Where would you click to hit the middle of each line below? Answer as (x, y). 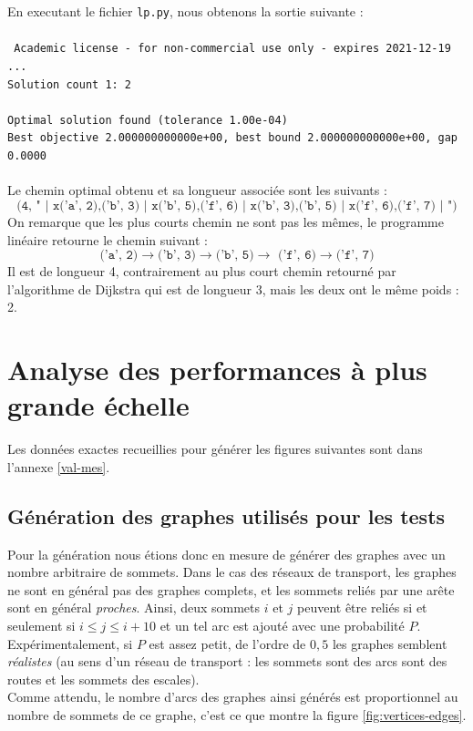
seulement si (41, 626)
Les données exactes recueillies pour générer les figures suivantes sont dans (215, 449)
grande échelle (98, 405)
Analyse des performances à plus (217, 370)
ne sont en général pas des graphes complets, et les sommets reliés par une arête (231, 589)
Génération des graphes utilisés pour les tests (226, 515)
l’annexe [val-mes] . (59, 466)
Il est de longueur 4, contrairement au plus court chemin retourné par (202, 271)
